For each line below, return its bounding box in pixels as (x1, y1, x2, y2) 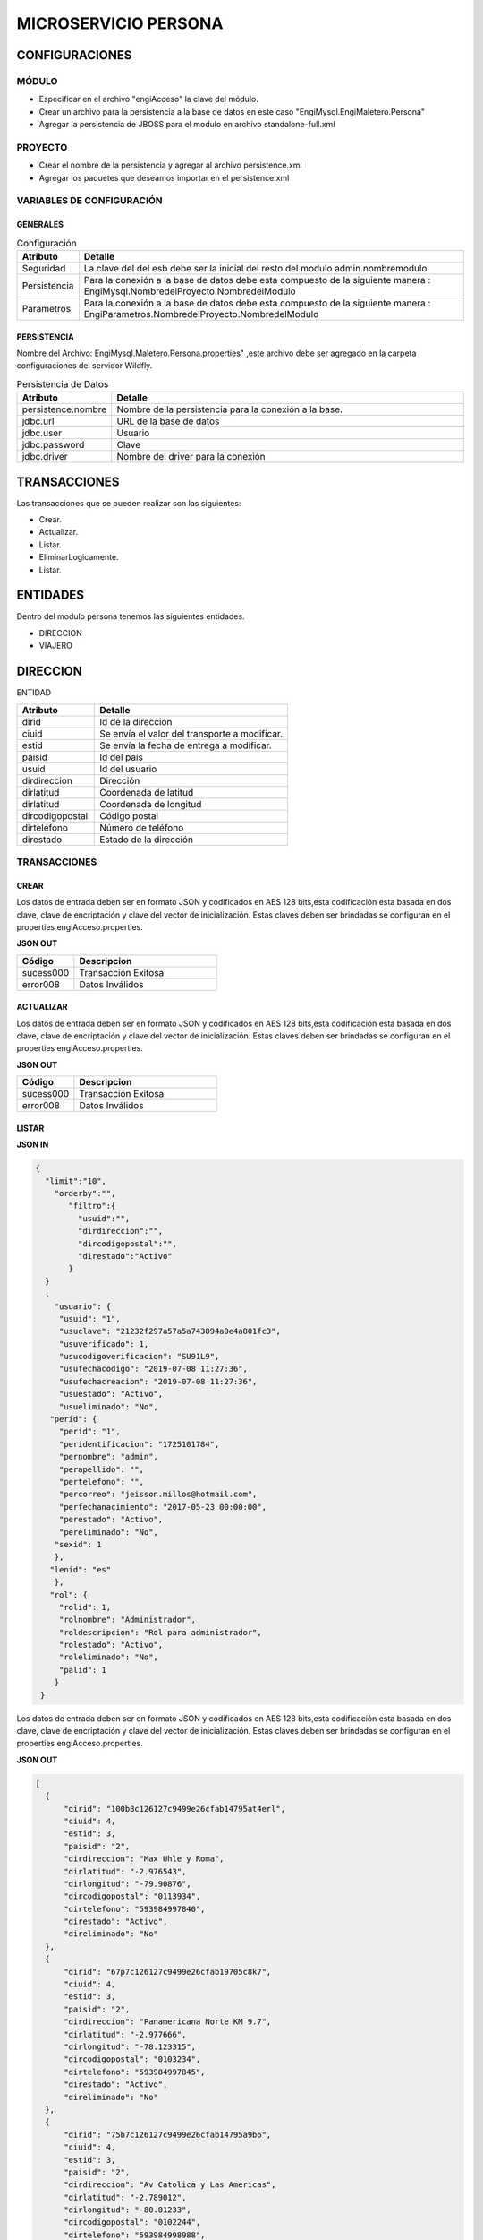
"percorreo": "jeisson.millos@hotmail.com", (58, 1489, 258, 1500)
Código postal (99, 809, 159, 822)
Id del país (99, 751, 143, 763)
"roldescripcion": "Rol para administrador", (58, 1627, 263, 1637)
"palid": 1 (58, 1665, 107, 1675)
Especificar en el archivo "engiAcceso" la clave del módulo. (38, 94, 258, 105)
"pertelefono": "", (58, 1477, 145, 1486)
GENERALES (16, 220, 64, 230)
